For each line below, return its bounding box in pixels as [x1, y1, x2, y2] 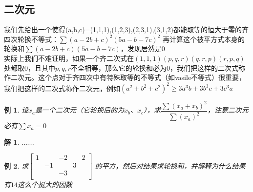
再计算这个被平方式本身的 [162, 34, 245, 44]
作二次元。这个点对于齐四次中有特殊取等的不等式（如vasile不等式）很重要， [4, 72, 246, 82]
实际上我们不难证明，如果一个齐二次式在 [4, 53, 134, 63]
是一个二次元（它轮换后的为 [35, 105, 124, 115]
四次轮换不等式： [4, 34, 59, 44]
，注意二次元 [207, 105, 249, 115]
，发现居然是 [120, 43, 162, 54]
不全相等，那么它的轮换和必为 [71, 62, 167, 73]
